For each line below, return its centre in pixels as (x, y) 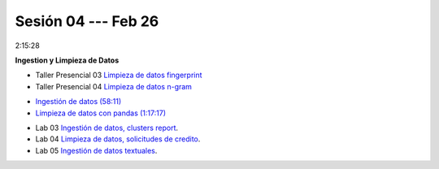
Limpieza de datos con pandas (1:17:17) (101, 113)
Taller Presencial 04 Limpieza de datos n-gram (114, 86)
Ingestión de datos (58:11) (78, 102)
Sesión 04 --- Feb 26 (87, 21)
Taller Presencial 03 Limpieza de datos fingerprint (119, 75)
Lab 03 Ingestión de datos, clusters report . (107, 128)
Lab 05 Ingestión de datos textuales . (96, 150)
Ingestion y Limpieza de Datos (67, 60)
